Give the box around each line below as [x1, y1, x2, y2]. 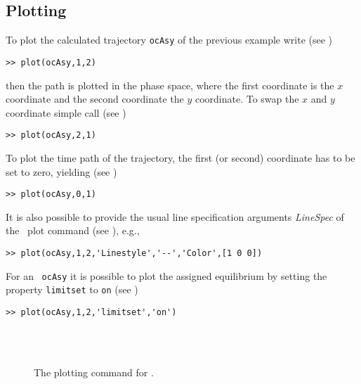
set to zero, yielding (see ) [6, 164, 117, 179]
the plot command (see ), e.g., [6, 223, 140, 238]
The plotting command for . [34, 364, 154, 379]
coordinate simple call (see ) [6, 105, 126, 120]
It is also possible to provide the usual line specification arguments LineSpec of [6, 209, 344, 224]
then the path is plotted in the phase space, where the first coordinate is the [6, 77, 334, 92]
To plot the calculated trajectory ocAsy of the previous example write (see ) [6, 32, 333, 47]
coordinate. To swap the [195, 91, 299, 106]
